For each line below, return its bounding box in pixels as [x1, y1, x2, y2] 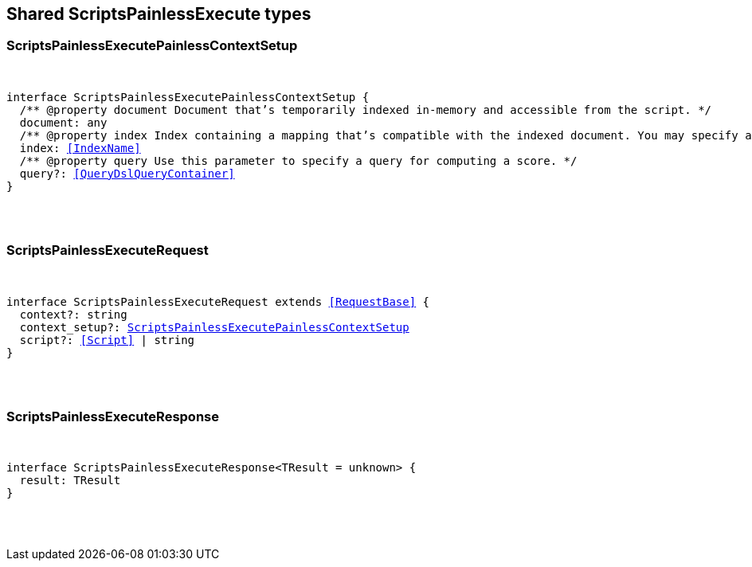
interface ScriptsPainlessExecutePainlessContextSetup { [6, 90, 370, 104]
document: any [19, 115, 108, 129]
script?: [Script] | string [19, 333, 195, 346]
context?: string [19, 307, 127, 321]
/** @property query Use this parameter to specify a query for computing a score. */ [19, 154, 578, 167]
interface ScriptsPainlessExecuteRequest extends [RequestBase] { [6, 295, 430, 308]
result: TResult [19, 474, 121, 487]
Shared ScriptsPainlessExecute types [6, 4, 311, 24]
